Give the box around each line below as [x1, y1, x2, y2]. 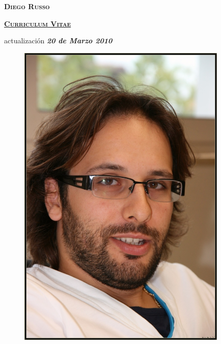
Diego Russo [4, 1, 50, 11]
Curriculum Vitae [4, 18, 71, 29]
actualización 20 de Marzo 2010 [4, 35, 113, 46]
